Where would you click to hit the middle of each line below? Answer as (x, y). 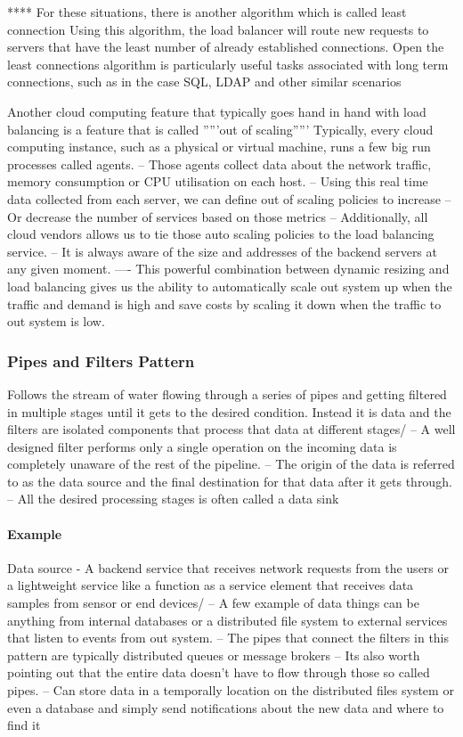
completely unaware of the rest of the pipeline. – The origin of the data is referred (231, 464)
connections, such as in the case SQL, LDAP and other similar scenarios (204, 82)
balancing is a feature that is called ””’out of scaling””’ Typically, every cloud (220, 129)
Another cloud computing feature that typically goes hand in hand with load (217, 111)
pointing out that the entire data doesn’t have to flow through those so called (219, 672)
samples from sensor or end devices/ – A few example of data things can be (213, 603)
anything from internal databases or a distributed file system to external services (227, 620)
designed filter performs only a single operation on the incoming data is (202, 446)
